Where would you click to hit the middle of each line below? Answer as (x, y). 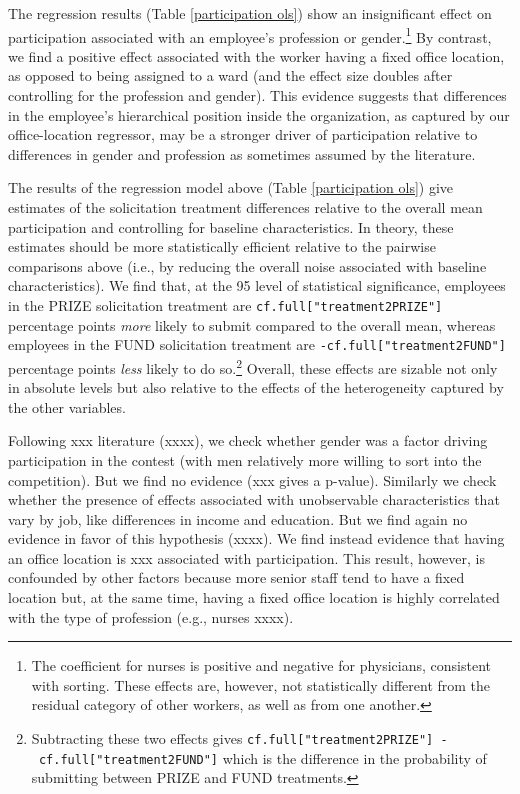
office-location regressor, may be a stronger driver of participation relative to (243, 134)
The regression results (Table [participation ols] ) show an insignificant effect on (250, 13)
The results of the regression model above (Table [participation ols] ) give (231, 187)
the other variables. (67, 406)
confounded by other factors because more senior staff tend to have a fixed (236, 577)
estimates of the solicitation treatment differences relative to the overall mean (245, 207)
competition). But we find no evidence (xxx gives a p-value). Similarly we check (252, 479)
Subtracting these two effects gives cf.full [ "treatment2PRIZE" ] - (239, 738)
